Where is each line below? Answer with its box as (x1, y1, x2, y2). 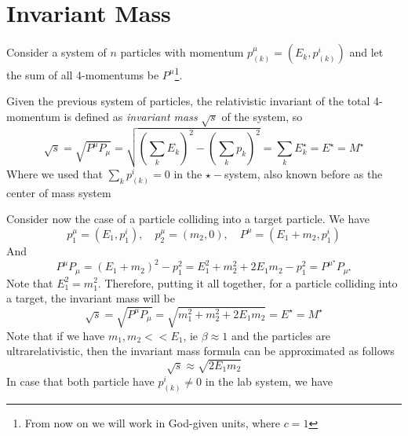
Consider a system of (6, 44, 107, 60)
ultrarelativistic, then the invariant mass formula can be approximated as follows (6, 343, 395, 359)
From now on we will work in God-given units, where (24, 415, 281, 431)
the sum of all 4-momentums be (6, 66, 159, 82)
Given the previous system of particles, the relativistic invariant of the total (6, 93, 370, 109)
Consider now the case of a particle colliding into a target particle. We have (6, 211, 370, 227)
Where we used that (6, 165, 103, 181)
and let (349, 44, 384, 60)
